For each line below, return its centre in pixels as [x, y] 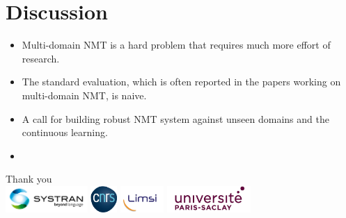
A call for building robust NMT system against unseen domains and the [175, 118]
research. [41, 58]
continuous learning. [65, 132]
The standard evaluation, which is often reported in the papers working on [181, 82]
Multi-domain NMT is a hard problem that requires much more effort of [176, 45]
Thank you [29, 179]
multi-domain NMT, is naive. [84, 95]
